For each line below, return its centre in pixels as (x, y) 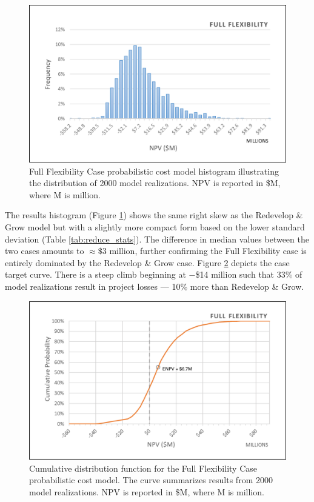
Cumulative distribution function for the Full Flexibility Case (143, 468)
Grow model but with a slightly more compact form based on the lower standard (155, 227)
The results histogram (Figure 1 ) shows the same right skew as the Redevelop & (154, 215)
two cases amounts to (45, 251)
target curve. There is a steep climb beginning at (95, 274)
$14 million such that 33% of (249, 274)
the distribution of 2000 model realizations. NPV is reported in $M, (155, 183)
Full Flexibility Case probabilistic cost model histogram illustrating (154, 171)
